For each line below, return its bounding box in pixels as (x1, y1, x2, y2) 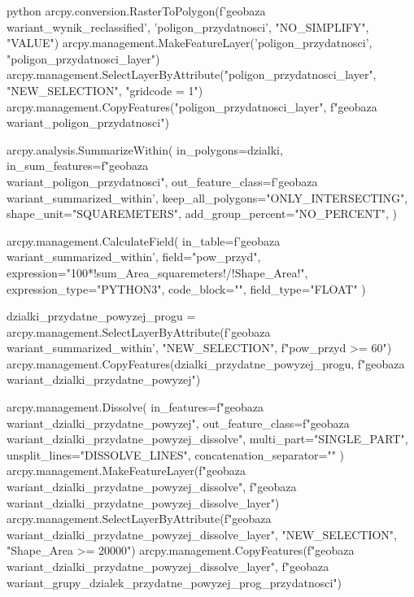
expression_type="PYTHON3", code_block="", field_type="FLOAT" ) (7, 280, 366, 297)
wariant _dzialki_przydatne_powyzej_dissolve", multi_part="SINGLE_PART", (7, 430, 408, 447)
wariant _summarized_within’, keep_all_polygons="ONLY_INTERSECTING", (7, 189, 408, 206)
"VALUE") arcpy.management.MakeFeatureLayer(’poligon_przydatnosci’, (7, 34, 373, 51)
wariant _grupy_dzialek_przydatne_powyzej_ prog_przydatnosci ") (7, 573, 342, 590)
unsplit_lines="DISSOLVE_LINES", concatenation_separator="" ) (7, 446, 345, 463)
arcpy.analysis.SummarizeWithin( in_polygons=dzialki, (7, 141, 283, 158)
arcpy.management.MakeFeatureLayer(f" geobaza (7, 462, 246, 479)
